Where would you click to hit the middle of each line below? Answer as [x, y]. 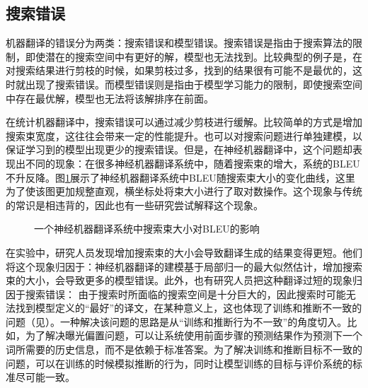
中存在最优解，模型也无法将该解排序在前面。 [110, 98]
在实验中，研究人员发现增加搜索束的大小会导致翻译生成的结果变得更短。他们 [184, 252]
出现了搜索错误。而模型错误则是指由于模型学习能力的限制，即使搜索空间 [194, 84]
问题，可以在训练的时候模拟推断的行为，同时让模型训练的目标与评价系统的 [179, 363]
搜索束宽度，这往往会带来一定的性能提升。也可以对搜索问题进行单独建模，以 [184, 135]
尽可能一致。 [45, 377]
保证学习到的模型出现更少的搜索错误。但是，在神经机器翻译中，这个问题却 [179, 149]
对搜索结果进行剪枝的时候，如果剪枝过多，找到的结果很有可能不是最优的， [179, 70]
